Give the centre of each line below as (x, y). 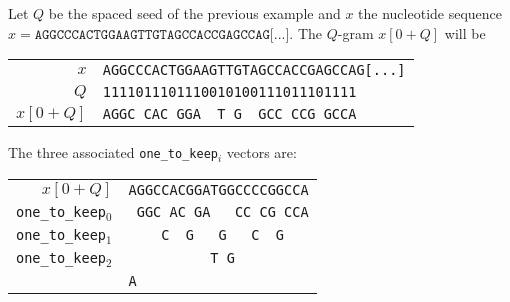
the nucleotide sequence (430, 13)
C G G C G (223, 235)
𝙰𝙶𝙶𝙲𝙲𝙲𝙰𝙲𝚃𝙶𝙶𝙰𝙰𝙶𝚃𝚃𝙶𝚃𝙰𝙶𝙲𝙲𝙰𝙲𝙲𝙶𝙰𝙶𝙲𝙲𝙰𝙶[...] (162, 34)
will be (465, 32)
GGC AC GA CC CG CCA (222, 212)
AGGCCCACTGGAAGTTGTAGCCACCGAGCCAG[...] (254, 70)
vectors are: (261, 152)
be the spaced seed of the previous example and (194, 13)
